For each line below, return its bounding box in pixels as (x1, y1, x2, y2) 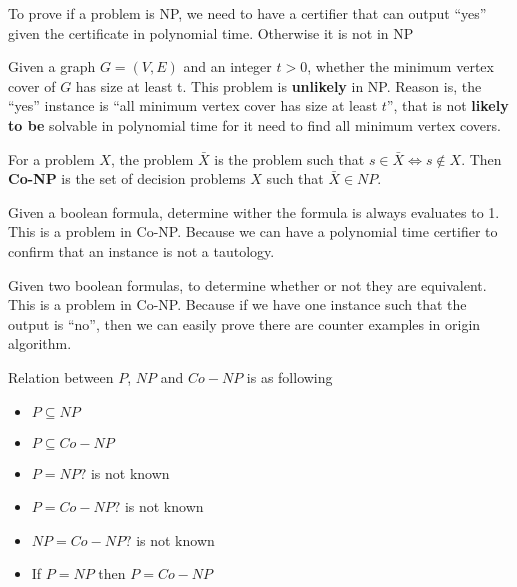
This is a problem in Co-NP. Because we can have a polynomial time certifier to (8, 221, 498, 242)
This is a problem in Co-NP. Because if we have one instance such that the (8, 294, 467, 315)
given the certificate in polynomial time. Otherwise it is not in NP (8, 22, 414, 43)
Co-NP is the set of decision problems (8, 168, 246, 189)
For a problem (8, 148, 95, 169)
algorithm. (8, 333, 72, 354)
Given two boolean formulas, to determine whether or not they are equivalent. (8, 274, 487, 295)
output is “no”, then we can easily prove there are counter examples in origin (8, 313, 481, 334)
